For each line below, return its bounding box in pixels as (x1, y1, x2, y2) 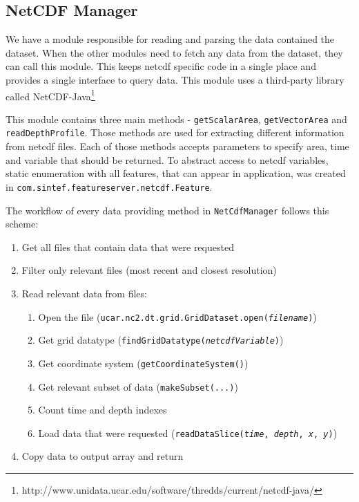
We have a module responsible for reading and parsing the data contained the (6, 32, 335, 46)
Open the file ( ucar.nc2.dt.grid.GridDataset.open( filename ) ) (38, 309, 317, 324)
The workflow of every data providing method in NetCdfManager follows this (6, 203, 329, 217)
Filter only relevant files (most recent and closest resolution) (21, 263, 277, 277)
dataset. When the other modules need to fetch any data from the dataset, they (6, 45, 343, 59)
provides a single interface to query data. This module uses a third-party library (6, 72, 345, 86)
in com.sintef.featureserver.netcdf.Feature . (6, 179, 213, 194)
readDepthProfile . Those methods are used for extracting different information (6, 125, 345, 140)
